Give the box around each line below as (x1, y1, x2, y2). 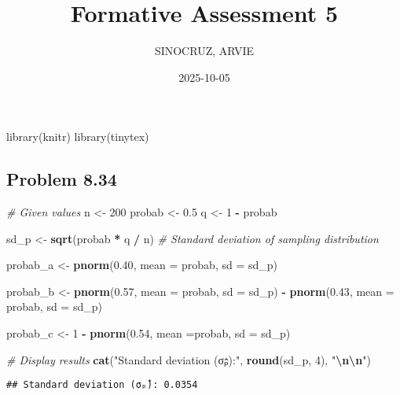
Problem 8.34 (6, 167, 117, 191)
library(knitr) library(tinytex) (6, 128, 149, 145)
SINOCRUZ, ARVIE (154, 42, 255, 59)
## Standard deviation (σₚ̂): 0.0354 (6, 379, 198, 391)
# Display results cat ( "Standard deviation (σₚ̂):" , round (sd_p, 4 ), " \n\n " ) (6, 351, 371, 367)
